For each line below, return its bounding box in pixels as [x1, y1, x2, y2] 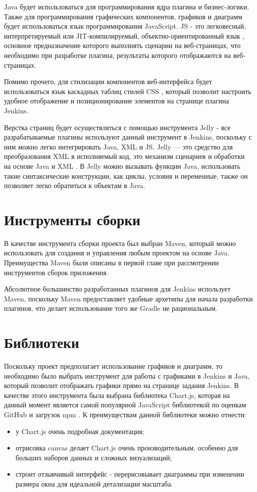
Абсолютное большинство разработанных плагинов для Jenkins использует [4, 284, 231, 294]
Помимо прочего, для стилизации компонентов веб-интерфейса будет [4, 76, 212, 87]
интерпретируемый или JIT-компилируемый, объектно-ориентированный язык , [4, 30, 245, 41]
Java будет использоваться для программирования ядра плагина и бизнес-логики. [4, 1, 249, 11]
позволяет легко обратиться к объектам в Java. [4, 180, 145, 191]
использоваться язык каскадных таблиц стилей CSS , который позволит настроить [4, 86, 252, 96]
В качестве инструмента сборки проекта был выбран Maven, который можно [4, 238, 236, 248]
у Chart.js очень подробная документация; [15, 426, 145, 436]
